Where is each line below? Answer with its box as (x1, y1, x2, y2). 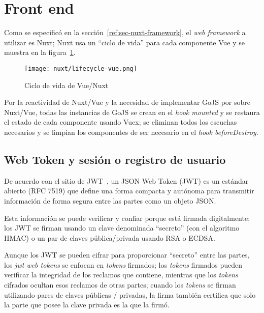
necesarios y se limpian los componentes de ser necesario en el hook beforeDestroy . (4, 126, 258, 137)
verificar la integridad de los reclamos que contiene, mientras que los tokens (4, 269, 238, 280)
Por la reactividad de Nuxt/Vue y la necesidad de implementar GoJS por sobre (4, 97, 251, 107)
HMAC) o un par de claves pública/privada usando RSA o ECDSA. (4, 232, 215, 243)
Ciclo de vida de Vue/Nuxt (24, 79, 109, 90)
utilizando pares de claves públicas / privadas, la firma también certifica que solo (4, 289, 256, 300)
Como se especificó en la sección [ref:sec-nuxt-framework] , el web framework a (4, 27, 246, 38)
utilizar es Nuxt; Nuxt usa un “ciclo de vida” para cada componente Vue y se (4, 37, 245, 47)
